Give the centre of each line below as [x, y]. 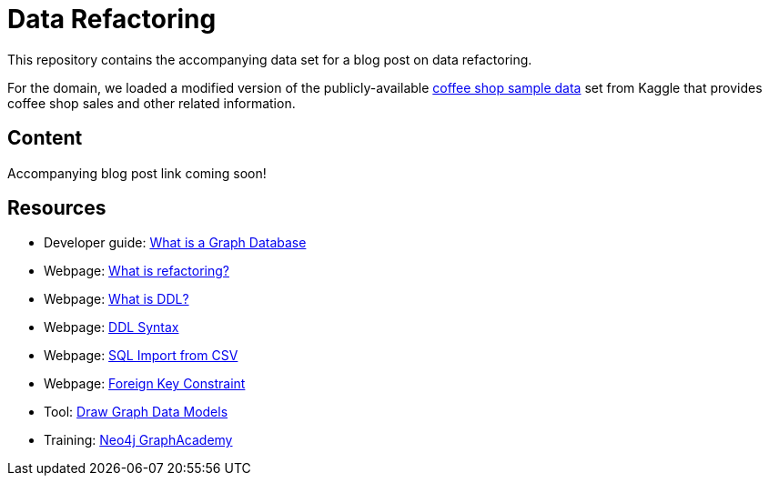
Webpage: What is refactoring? [137, 271]
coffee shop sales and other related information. [152, 103]
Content [45, 138]
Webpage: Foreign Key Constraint [145, 384]
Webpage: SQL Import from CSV [141, 356]
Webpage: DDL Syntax [111, 327]
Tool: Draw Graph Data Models [136, 412]
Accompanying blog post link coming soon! [137, 173]
